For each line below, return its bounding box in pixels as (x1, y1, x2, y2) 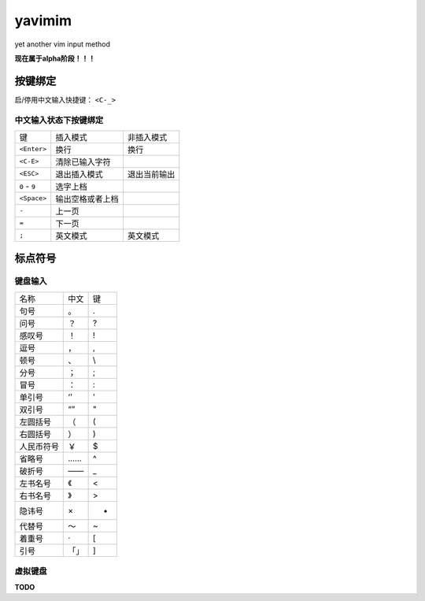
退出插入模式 (55, 169, 104, 180)
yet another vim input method (14, 39, 110, 49)
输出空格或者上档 (55, 193, 120, 204)
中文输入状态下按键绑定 (14, 114, 104, 125)
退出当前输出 (127, 169, 176, 180)
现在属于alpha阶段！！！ (14, 54, 96, 63)
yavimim (14, 12, 72, 29)
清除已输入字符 (55, 156, 112, 167)
